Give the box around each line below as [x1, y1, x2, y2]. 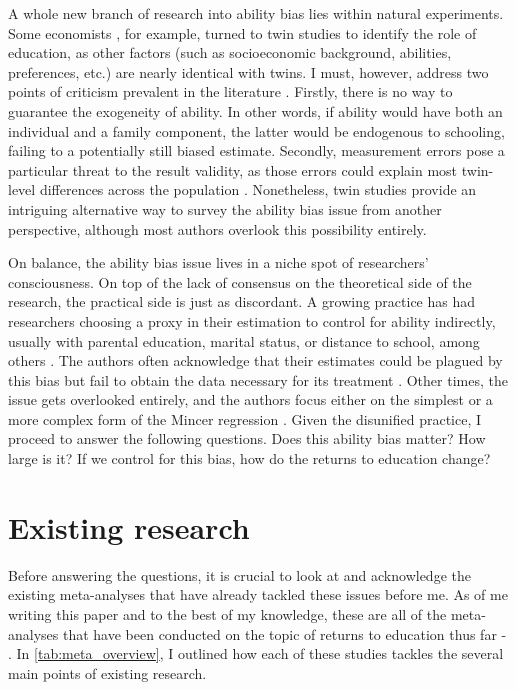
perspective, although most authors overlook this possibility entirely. [8, 218, 427, 239]
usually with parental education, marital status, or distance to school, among [8, 330, 480, 351]
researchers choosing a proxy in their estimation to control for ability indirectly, [8, 310, 496, 331]
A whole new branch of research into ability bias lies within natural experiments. [8, 3, 504, 23]
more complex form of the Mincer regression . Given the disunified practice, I [8, 408, 482, 429]
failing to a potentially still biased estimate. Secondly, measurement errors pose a [8, 140, 505, 161]
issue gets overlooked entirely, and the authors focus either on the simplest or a [8, 389, 493, 410]
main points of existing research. [8, 662, 207, 683]
